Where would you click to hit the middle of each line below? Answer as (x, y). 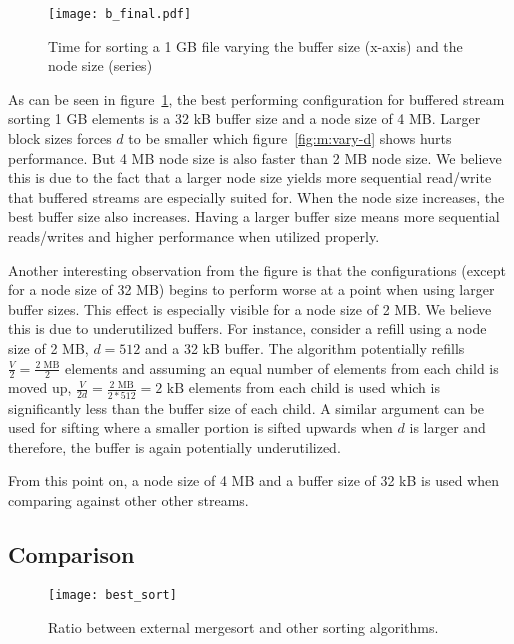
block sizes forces (60, 138)
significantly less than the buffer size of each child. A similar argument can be (246, 407)
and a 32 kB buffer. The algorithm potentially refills (305, 347)
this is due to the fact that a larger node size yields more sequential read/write (250, 177)
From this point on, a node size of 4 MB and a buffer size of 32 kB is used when (254, 480)
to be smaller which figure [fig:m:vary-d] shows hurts (290, 138)
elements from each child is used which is (314, 387)
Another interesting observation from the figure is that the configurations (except (257, 269)
